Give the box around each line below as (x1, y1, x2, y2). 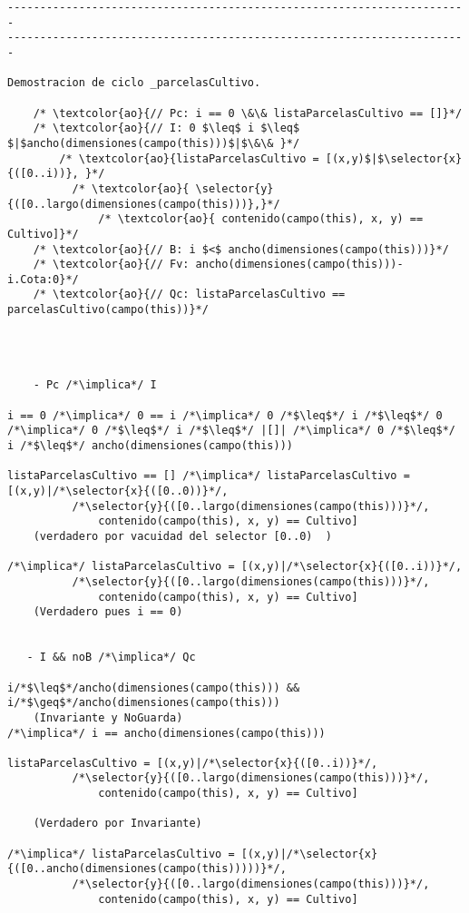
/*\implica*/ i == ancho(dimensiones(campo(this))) (7, 726, 326, 740)
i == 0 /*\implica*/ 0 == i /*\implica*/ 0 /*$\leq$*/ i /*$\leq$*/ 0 (7, 408, 443, 422)
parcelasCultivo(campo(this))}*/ (7, 303, 209, 317)
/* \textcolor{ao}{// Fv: (33, 258, 190, 271)
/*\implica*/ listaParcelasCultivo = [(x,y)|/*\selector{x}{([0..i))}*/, (7, 560, 463, 574)
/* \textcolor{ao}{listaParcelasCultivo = (59, 152, 319, 165)
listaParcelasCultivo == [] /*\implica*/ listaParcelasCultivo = (7, 469, 410, 483)
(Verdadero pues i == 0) (33, 605, 183, 619)
